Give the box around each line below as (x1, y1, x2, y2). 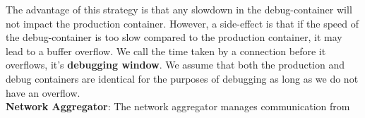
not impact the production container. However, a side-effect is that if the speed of (6, 16, 359, 30)
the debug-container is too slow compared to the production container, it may (6, 30, 342, 45)
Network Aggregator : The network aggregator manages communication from (6, 99, 350, 114)
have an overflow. (6, 85, 80, 100)
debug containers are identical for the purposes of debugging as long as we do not (6, 71, 359, 85)
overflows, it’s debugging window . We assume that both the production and (6, 57, 345, 72)
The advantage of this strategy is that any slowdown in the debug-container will (6, 2, 352, 16)
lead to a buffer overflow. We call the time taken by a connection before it (6, 43, 326, 58)
